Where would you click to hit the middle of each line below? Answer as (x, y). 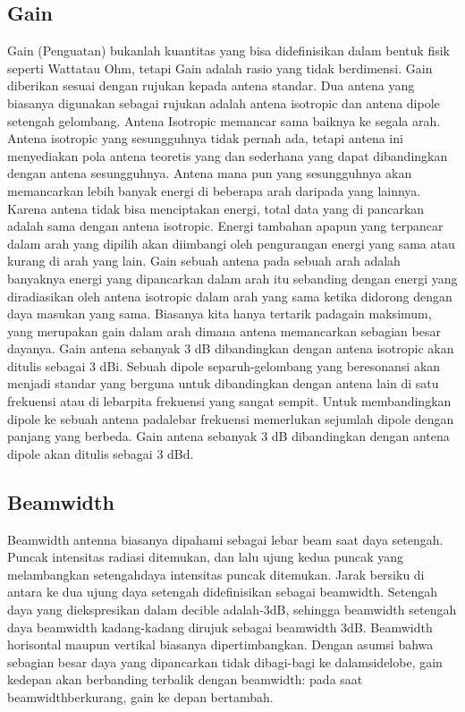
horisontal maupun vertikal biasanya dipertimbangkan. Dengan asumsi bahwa (220, 644)
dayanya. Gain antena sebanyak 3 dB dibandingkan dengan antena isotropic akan (231, 348)
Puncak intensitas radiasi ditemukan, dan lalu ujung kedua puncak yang (206, 557)
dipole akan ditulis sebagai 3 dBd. (101, 453)
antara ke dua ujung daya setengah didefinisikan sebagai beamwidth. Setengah (222, 592)
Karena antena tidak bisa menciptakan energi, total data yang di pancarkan (216, 208)
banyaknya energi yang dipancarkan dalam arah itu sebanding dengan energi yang (232, 278)
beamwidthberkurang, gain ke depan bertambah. (140, 697)
